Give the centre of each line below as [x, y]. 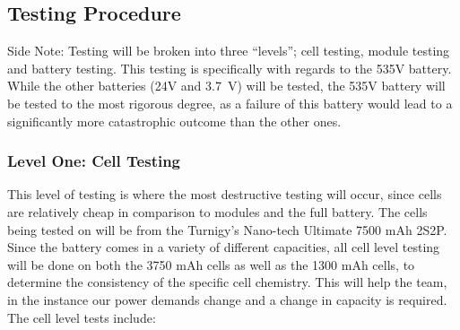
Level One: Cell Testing [94, 161]
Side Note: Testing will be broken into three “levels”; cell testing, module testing [229, 51]
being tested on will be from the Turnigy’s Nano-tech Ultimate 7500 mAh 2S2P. [227, 229]
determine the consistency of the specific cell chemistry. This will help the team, [227, 282]
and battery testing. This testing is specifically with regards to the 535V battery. [230, 68]
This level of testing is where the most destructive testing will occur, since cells [225, 194]
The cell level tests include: [82, 317]
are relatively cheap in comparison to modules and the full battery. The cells [217, 211]
